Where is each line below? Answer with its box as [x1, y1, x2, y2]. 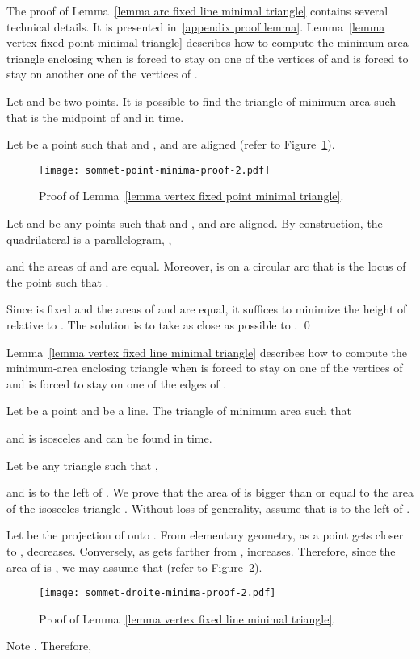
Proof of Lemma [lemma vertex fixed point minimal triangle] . [39, 187, 344, 204]
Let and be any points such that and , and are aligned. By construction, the [6, 215, 383, 231]
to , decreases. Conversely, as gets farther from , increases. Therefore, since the [6, 542, 396, 559]
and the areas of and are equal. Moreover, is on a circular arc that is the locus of [6, 258, 406, 275]
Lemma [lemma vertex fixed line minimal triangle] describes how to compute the [6, 343, 407, 360]
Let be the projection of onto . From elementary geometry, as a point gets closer [6, 527, 404, 544]
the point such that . [6, 273, 109, 290]
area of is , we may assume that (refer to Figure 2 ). [6, 558, 262, 575]
